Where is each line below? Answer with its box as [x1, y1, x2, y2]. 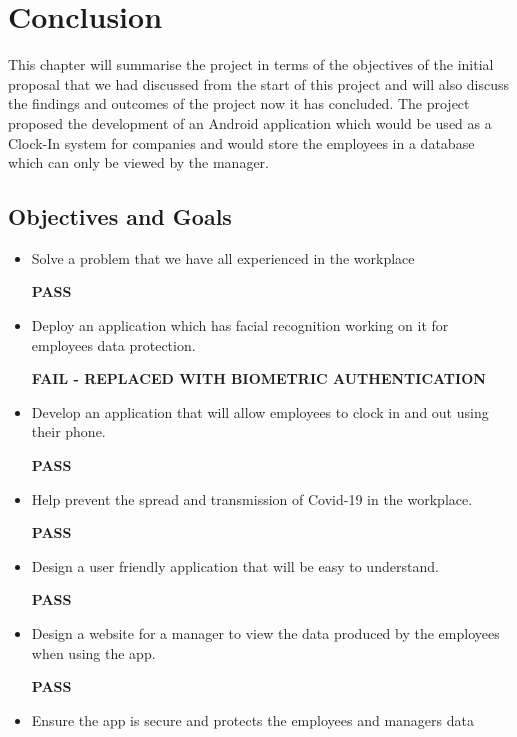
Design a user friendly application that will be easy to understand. [31, 555, 439, 576]
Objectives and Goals [8, 201, 232, 232]
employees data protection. [31, 334, 196, 355]
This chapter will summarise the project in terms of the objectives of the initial [8, 54, 494, 75]
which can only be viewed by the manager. [8, 152, 269, 173]
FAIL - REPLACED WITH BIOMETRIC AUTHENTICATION [31, 368, 486, 389]
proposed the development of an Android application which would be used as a [8, 112, 492, 133]
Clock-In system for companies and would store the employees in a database [8, 132, 475, 153]
